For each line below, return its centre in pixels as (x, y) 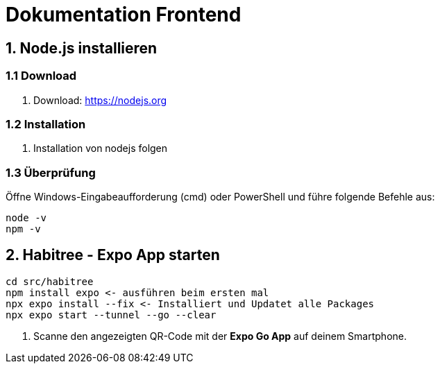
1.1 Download (41, 76)
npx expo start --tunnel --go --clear (111, 315)
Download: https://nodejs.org (100, 100)
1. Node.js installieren (82, 48)
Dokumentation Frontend (124, 15)
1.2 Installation (46, 124)
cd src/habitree (50, 281)
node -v (26, 218)
